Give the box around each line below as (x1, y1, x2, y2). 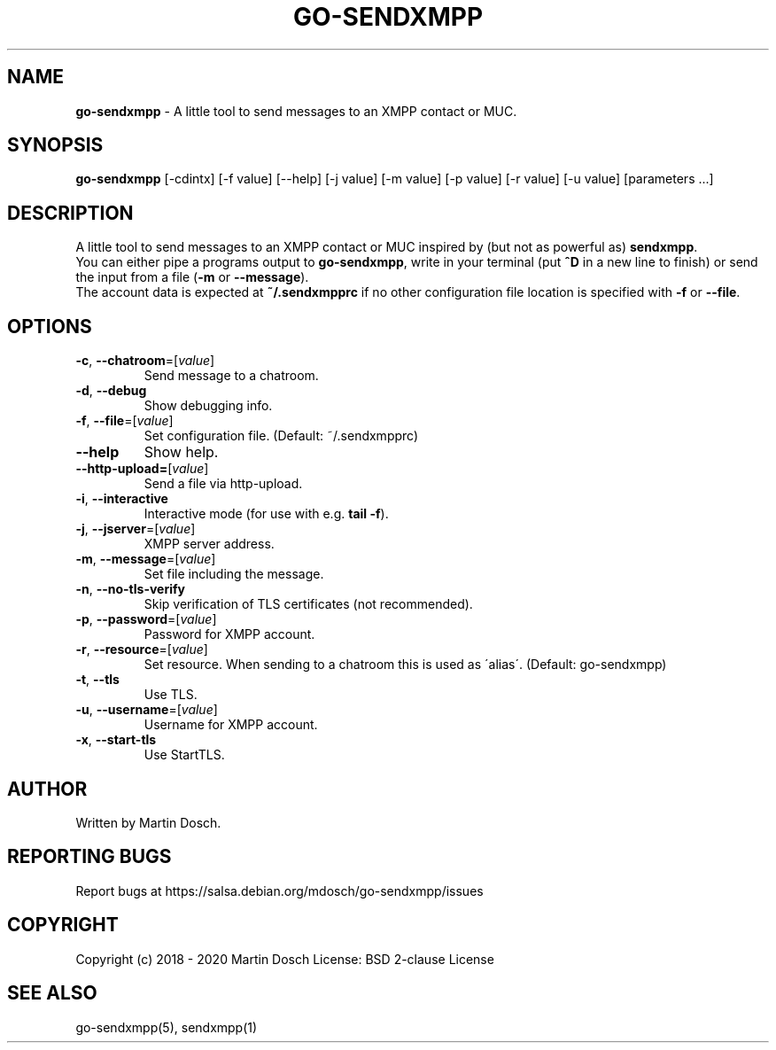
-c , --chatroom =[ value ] (75, 353, 215, 369)
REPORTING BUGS (7, 845, 172, 868)
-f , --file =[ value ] (75, 413, 174, 429)
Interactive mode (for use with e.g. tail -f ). (144, 506, 389, 522)
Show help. (144, 443, 219, 462)
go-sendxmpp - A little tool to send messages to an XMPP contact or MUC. (75, 103, 517, 119)
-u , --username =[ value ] (75, 702, 218, 718)
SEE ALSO (7, 982, 97, 1005)
